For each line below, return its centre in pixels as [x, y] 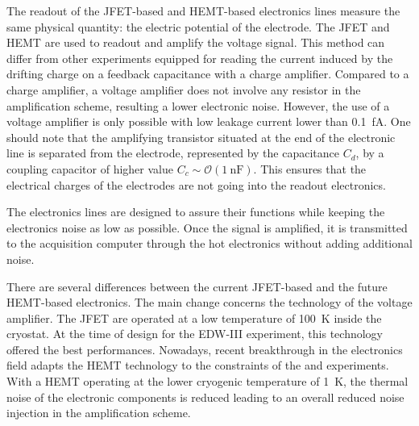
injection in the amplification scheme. [99, 413]
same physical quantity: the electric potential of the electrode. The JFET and [198, 26]
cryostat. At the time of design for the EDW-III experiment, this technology [195, 334]
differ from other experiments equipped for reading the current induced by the [200, 58]
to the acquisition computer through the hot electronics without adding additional [209, 243]
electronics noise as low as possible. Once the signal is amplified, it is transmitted [207, 227]
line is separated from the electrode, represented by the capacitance [173, 153]
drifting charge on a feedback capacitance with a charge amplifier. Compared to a [208, 74]
